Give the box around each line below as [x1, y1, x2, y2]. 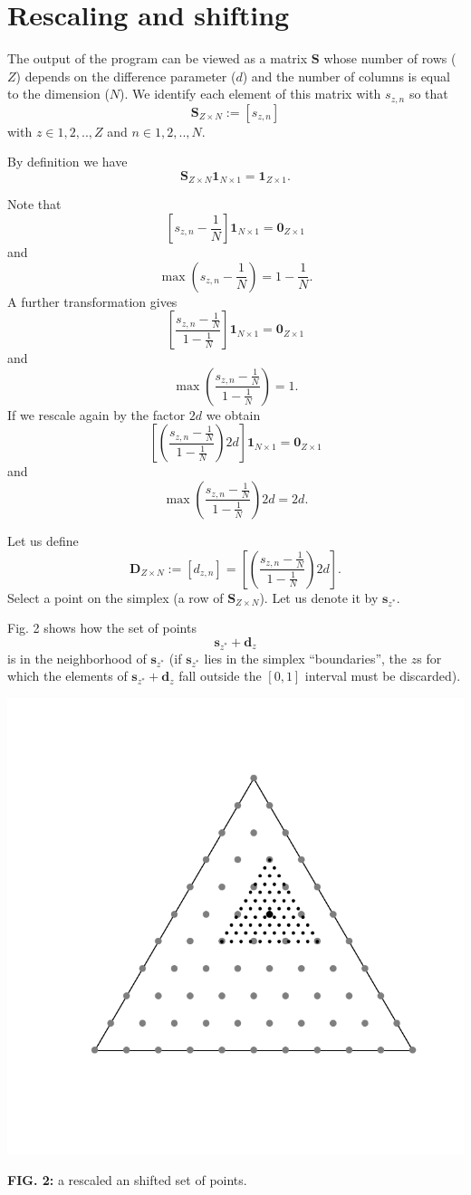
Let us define [7, 531, 79, 550]
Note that [7, 195, 62, 214]
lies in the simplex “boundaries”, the [204, 648, 408, 667]
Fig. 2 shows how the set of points [7, 618, 197, 637]
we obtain [206, 405, 261, 424]
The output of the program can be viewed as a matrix [7, 49, 308, 68]
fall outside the [178, 666, 262, 685]
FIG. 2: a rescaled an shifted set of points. [7, 1170, 247, 1189]
